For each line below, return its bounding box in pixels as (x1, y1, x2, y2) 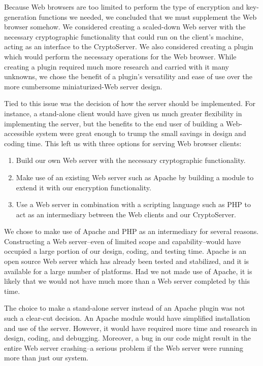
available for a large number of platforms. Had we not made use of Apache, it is (4, 265, 252, 276)
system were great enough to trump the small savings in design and (36, 128, 246, 139)
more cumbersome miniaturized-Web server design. (4, 81, 162, 91)
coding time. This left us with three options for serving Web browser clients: (4, 138, 242, 148)
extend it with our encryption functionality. (16, 182, 151, 192)
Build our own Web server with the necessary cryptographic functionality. (16, 155, 246, 165)
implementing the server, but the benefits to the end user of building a (4, 118, 224, 128)
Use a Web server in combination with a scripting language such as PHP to (16, 199, 251, 210)
